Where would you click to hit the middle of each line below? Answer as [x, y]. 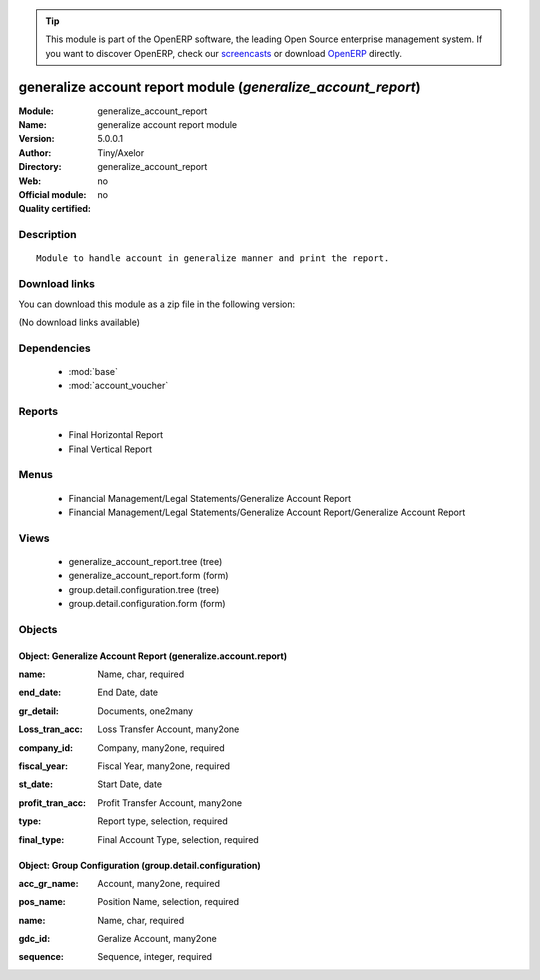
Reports [38, 412]
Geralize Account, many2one [157, 939]
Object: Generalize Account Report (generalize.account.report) [153, 656]
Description [47, 235]
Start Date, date [130, 784]
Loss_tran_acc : [51, 729]
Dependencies [55, 348]
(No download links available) [79, 322]
